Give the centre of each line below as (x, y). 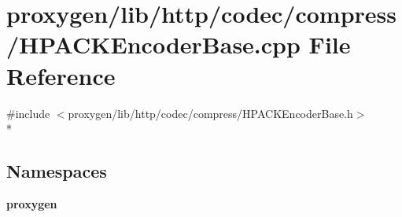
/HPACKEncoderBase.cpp (153, 44)
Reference (61, 75)
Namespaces (57, 171)
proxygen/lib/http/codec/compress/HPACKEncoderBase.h (210, 113)
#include (28, 113)
